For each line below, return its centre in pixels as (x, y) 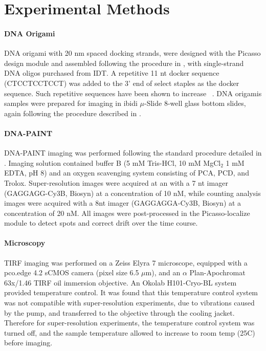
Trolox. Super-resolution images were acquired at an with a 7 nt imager (116, 182)
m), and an (163, 272)
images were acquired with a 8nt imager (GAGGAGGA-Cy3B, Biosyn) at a (123, 203)
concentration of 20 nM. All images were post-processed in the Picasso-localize (127, 213)
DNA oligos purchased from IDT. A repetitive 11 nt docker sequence (112, 73)
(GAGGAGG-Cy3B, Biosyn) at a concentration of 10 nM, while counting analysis (132, 193)
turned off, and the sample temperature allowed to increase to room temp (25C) (130, 332)
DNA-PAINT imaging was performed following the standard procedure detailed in (133, 153)
